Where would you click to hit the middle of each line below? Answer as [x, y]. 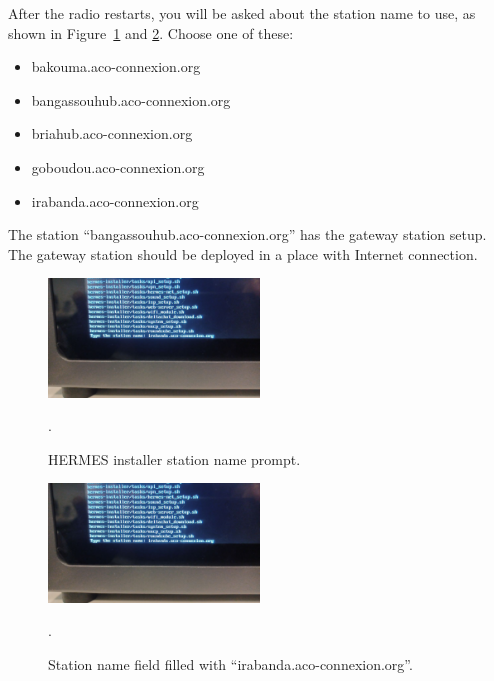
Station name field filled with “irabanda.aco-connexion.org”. [230, 663]
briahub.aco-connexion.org [112, 133]
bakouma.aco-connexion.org [116, 66]
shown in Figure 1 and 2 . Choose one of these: [151, 32]
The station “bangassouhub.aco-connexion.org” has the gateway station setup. [247, 234]
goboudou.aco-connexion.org [118, 166]
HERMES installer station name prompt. [174, 458]
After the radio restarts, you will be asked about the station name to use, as [242, 13]
